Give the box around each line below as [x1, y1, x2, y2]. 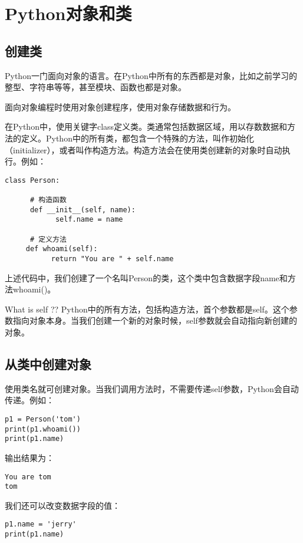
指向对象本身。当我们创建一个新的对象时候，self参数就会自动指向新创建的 [12, 314, 297, 327]
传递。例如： [5, 394, 54, 406]
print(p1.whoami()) [5, 424, 81, 433]
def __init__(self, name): [29, 205, 136, 214]
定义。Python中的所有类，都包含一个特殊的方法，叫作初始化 [21, 131, 254, 144]
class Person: [5, 176, 60, 185]
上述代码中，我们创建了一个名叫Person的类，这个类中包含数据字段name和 [5, 271, 288, 284]
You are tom [5, 472, 51, 481]
